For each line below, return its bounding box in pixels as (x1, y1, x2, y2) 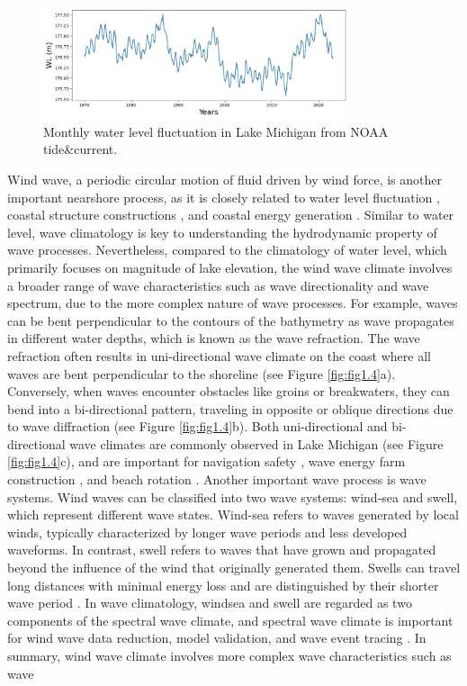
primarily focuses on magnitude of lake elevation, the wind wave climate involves (7, 257, 453, 276)
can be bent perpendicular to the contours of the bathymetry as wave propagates (7, 311, 454, 329)
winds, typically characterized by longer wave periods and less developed (7, 522, 408, 541)
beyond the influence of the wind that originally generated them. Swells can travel (7, 558, 461, 577)
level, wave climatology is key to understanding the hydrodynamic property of (7, 222, 437, 241)
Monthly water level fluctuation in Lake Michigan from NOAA (43, 122, 389, 140)
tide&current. (43, 140, 118, 158)
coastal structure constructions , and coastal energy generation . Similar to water (7, 205, 454, 224)
